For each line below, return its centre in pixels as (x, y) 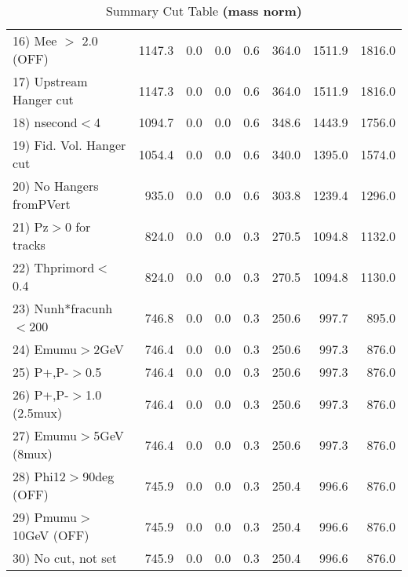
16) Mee (35, 40)
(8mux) (33, 453)
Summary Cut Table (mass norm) (204, 11)
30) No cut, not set (65, 558)
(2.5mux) (38, 413)
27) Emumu (45, 435)
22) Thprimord (54, 267)
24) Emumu (45, 349)
